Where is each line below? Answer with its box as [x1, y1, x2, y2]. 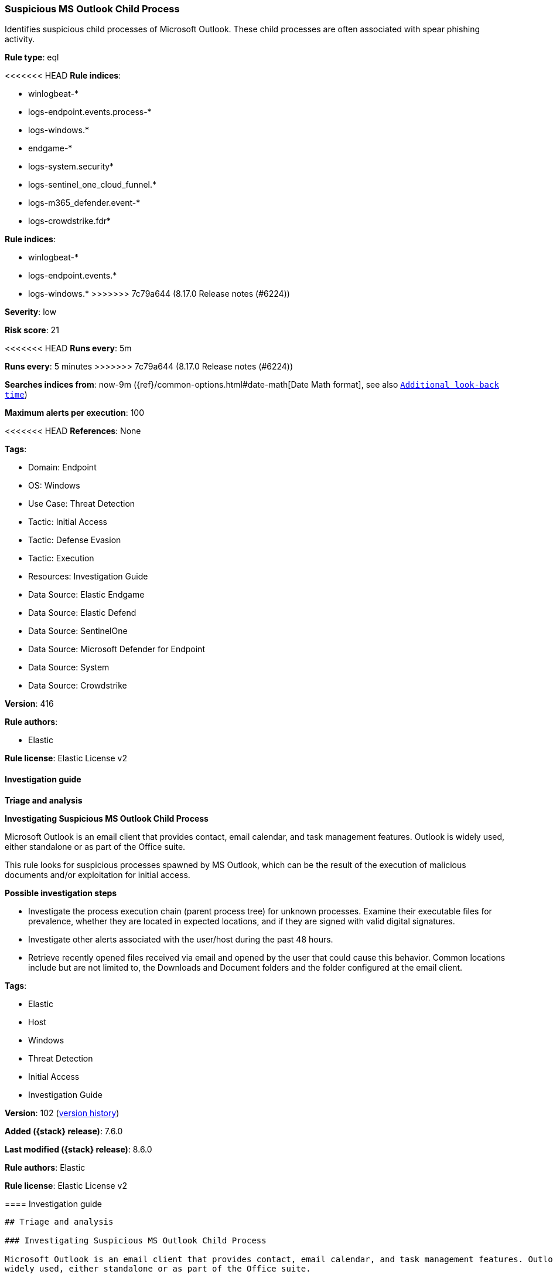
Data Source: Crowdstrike [28, 680, 127, 691]
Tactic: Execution [28, 553, 94, 564]
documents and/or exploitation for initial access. [5, 869, 190, 880]
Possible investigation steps [5, 887, 117, 898]
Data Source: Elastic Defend [28, 608, 136, 618]
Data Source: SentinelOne [28, 626, 128, 636]
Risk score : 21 [5, 325, 59, 335]
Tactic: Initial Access [28, 517, 107, 527]
